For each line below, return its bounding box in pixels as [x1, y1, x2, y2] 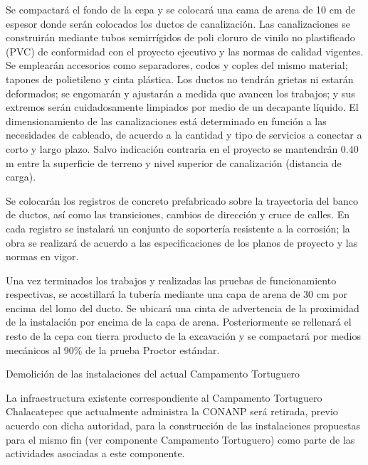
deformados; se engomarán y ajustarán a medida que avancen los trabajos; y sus [6, 85, 355, 100]
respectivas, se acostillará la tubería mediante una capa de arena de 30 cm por [6, 287, 347, 301]
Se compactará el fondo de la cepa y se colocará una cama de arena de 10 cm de [6, 2, 356, 16]
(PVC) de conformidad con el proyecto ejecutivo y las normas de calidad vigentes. [6, 43, 364, 58]
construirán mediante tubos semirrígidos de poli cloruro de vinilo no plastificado [6, 30, 355, 45]
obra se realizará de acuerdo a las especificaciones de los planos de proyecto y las [6, 235, 358, 250]
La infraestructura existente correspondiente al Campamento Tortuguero [6, 390, 322, 405]
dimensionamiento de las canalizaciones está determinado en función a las [6, 113, 327, 128]
